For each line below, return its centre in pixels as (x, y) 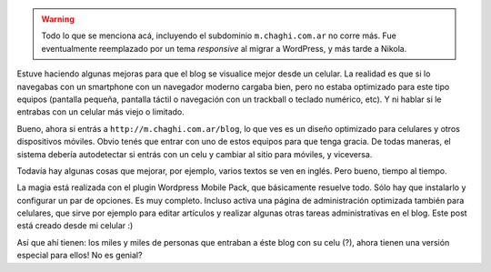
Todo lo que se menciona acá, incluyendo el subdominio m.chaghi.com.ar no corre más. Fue (219, 35)
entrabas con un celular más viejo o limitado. (101, 112)
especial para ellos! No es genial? (80, 256)
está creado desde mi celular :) (75, 226)
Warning (58, 19)
